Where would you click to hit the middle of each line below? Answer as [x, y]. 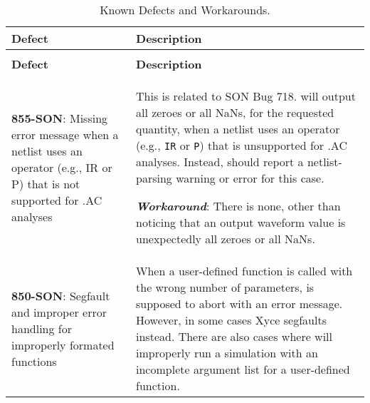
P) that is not [46, 184]
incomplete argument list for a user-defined [243, 369]
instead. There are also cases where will [234, 336]
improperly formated [63, 345]
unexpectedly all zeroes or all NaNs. [226, 239]
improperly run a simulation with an [227, 353]
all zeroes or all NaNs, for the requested [235, 112]
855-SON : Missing [60, 118]
